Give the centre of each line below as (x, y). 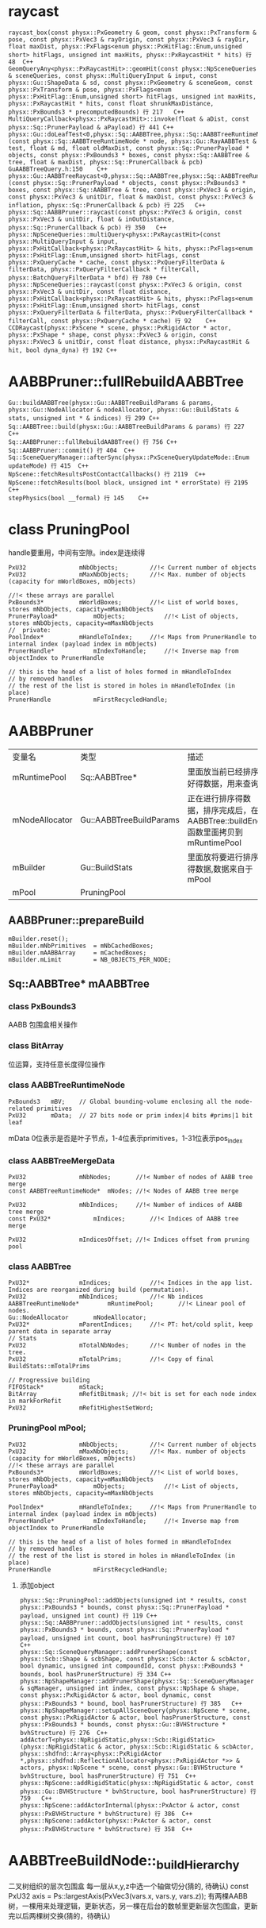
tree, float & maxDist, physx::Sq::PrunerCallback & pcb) (106, 162)
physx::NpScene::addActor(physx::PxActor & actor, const (116, 1821)
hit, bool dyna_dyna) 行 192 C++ (63, 350)
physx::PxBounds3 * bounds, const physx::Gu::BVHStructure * (123, 1724)
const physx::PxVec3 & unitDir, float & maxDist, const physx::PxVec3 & (131, 197)
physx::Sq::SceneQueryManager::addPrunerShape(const (108, 1652)
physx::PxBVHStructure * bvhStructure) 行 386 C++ (106, 1814)
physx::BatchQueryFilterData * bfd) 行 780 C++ (87, 278)
